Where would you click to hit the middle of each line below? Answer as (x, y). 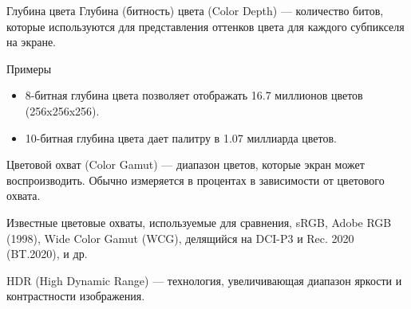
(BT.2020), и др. (47, 254)
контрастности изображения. (76, 296)
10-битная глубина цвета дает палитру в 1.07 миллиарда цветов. (181, 137)
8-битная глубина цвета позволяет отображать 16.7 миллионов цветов (194, 95)
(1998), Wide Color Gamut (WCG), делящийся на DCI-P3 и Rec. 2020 (180, 238)
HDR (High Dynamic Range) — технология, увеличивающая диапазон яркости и (204, 280)
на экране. (31, 42)
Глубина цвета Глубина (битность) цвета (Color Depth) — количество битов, (195, 10)
